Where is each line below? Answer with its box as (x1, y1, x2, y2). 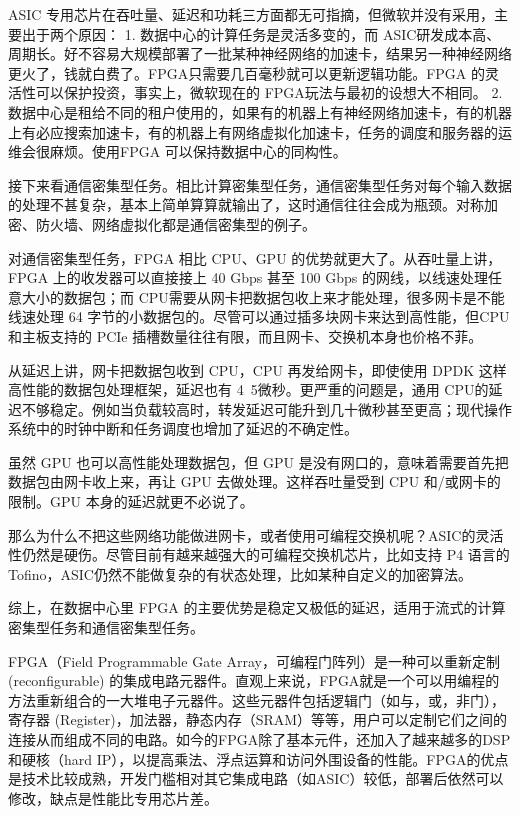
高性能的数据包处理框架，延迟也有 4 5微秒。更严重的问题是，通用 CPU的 (8, 379, 489, 400)
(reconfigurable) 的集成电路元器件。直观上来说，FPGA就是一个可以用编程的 (8, 670, 500, 691)
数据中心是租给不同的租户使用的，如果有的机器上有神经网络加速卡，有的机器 (8, 101, 512, 122)
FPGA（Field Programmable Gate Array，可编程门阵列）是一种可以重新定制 (8, 650, 500, 671)
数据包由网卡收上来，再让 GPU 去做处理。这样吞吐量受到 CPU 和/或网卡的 (8, 471, 501, 492)
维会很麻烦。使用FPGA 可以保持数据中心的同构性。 (8, 141, 347, 162)
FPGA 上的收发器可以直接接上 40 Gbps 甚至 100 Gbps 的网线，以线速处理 (8, 267, 488, 288)
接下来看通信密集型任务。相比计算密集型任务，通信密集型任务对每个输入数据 (8, 174, 512, 195)
